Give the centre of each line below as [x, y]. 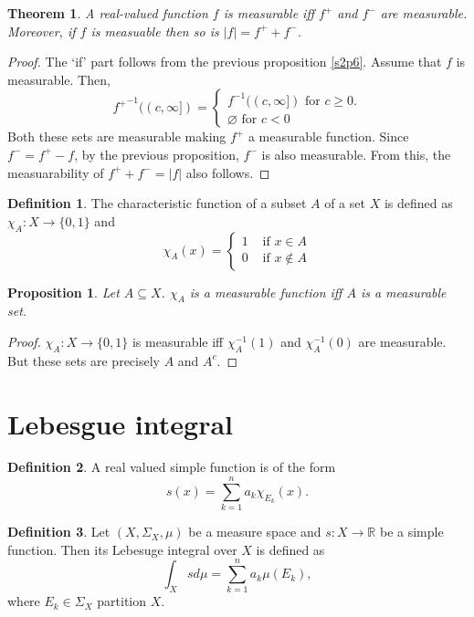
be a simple [411, 532]
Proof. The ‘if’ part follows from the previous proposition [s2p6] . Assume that [225, 62]
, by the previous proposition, [157, 154]
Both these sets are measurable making [117, 136]
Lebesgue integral [121, 423]
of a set [345, 203]
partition [122, 601]
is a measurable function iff [266, 292]
